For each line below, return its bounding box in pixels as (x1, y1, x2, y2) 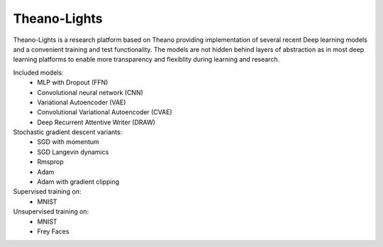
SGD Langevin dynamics (37, 148, 109, 156)
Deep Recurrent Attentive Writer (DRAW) (37, 118, 156, 126)
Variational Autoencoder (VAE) (37, 98, 126, 106)
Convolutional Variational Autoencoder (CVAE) (37, 108, 173, 116)
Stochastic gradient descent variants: (13, 128, 123, 136)
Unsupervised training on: (13, 207, 89, 216)
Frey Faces (37, 227, 70, 236)
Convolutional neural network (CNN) (37, 88, 143, 97)
